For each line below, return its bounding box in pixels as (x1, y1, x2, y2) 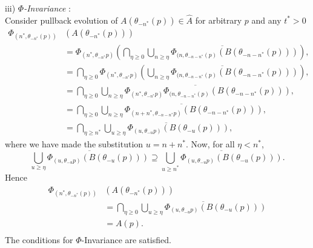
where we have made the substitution (5, 138, 143, 150)
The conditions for (5, 233, 73, 246)
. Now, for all (186, 138, 235, 150)
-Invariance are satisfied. (81, 233, 171, 246)
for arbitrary (195, 13, 242, 26)
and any (251, 13, 282, 26)
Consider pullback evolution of (5, 13, 118, 26)
